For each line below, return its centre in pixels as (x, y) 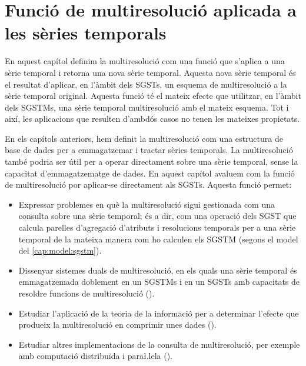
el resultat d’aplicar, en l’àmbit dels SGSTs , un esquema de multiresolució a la (146, 84)
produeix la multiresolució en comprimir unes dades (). (117, 325)
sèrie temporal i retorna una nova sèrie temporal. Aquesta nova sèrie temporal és (150, 72)
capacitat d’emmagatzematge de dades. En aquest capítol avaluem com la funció (150, 173)
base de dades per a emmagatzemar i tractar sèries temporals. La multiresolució (149, 150)
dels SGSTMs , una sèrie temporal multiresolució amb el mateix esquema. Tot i (147, 107)
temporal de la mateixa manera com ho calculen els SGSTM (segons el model (158, 239)
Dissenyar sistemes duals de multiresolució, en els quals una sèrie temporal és (158, 270)
